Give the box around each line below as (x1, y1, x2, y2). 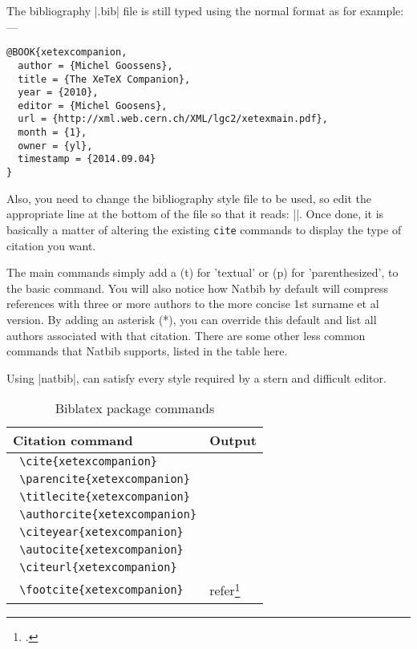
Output (209, 431, 257, 450)
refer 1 (209, 578, 241, 600)
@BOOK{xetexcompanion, (6, 47, 128, 59)
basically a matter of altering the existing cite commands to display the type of (6, 221, 402, 237)
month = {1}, (18, 127, 87, 139)
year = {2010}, (18, 87, 99, 99)
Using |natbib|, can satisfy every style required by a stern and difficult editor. (6, 369, 387, 386)
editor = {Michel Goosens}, (18, 99, 168, 112)
